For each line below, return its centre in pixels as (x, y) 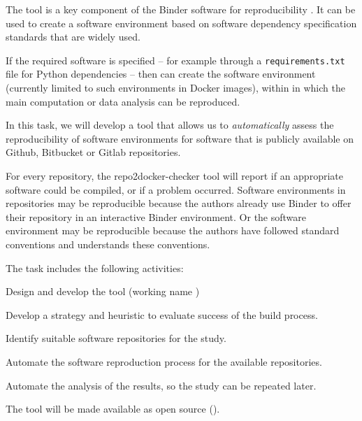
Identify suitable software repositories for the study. (116, 338)
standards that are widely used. (73, 37)
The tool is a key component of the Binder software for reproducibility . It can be (181, 9)
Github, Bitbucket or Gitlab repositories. (93, 152)
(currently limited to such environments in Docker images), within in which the (175, 88)
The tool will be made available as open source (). (113, 409)
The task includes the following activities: (95, 267)
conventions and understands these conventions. (108, 244)
